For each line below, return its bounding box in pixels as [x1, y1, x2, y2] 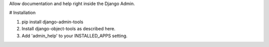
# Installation [9, 10, 36, 16]
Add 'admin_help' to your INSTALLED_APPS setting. [21, 33, 128, 39]
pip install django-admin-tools [21, 19, 84, 25]
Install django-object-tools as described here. [21, 26, 116, 32]
